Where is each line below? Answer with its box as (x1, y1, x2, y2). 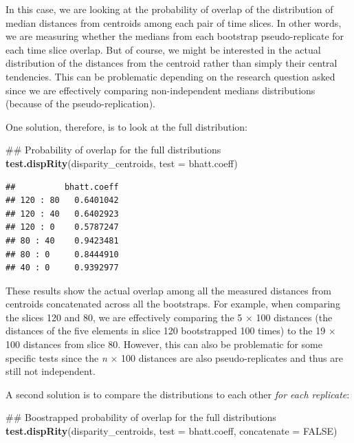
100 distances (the (256, 310, 333, 324)
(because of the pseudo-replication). (5, 96, 155, 111)
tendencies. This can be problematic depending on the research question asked (5, 69, 335, 83)
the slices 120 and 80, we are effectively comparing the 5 (5, 310, 243, 324)
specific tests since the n (5, 350, 107, 365)
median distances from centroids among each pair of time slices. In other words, (5, 15, 342, 30)
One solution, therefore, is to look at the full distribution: (5, 119, 247, 133)
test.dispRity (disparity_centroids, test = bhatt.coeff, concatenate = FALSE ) (5, 424, 338, 438)
